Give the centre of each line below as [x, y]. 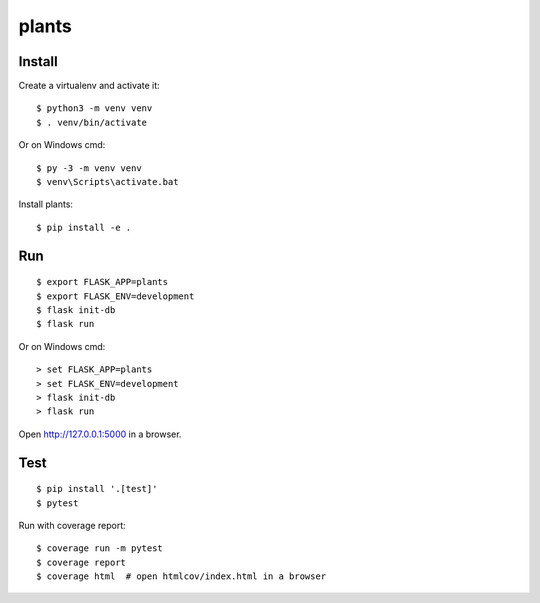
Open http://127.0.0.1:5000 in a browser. [100, 434]
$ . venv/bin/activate [92, 122]
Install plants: [46, 204]
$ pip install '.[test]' [97, 489]
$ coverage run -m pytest [100, 548]
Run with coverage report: [72, 525]
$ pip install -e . [84, 227]
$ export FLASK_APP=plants [102, 282]
